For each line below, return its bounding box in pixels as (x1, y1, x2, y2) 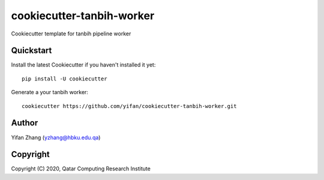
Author (11, 118, 38, 128)
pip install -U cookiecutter (22, 75, 107, 82)
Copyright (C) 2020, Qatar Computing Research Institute (11, 165, 151, 172)
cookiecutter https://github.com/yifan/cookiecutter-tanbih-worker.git (22, 103, 237, 109)
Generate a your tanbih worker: (11, 89, 88, 96)
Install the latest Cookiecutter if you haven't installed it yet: (11, 61, 156, 68)
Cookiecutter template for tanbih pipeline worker (11, 30, 131, 37)
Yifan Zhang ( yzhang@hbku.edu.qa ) (11, 134, 101, 141)
